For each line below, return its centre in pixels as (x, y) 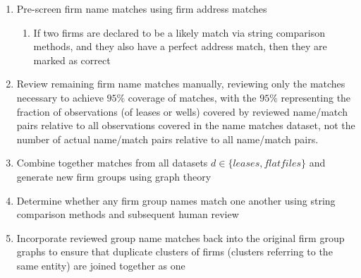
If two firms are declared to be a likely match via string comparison (179, 32)
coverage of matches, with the (192, 97)
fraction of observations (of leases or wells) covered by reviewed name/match (182, 111)
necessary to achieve (60, 97)
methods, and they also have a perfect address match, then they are (180, 46)
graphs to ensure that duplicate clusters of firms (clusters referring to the (175, 252)
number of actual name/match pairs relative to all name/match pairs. (167, 139)
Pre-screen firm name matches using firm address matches (142, 8)
